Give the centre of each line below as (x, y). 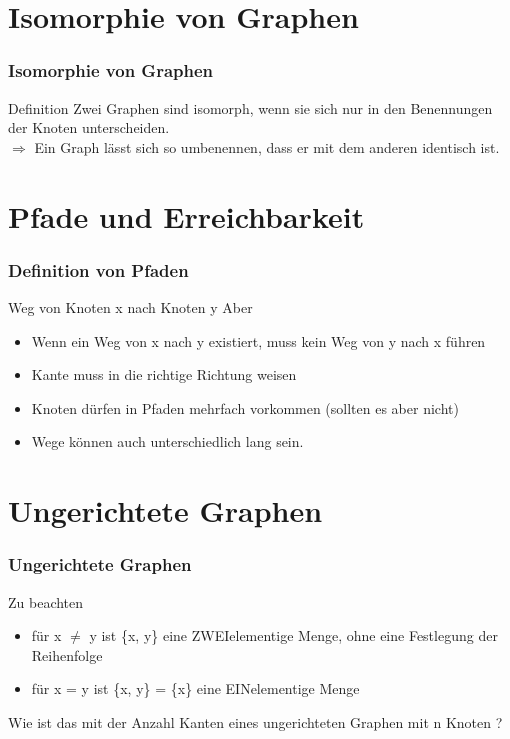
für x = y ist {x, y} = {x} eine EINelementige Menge (195, 688)
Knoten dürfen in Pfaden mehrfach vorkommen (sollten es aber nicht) (245, 407)
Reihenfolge (67, 654)
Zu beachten (46, 601)
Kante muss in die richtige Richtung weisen (164, 374)
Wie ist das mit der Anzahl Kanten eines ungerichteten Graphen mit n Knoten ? (255, 721)
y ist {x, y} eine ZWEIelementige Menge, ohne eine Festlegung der (293, 635)
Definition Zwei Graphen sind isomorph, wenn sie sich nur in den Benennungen (250, 107)
